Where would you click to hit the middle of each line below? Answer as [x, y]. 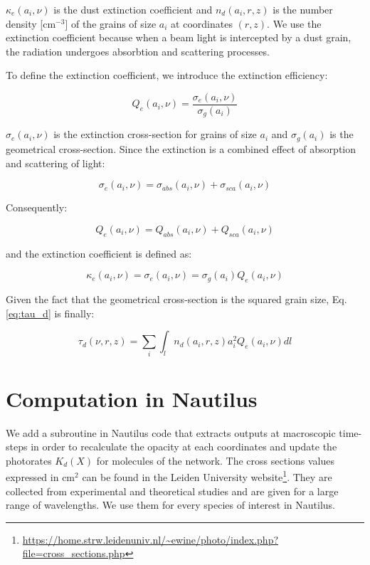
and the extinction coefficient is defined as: [99, 253]
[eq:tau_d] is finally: [50, 313]
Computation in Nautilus [132, 398]
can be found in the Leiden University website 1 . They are [207, 476]
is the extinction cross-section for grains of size [155, 134]
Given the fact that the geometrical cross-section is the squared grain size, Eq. [176, 299]
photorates [29, 460]
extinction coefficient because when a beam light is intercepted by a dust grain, [179, 37]
